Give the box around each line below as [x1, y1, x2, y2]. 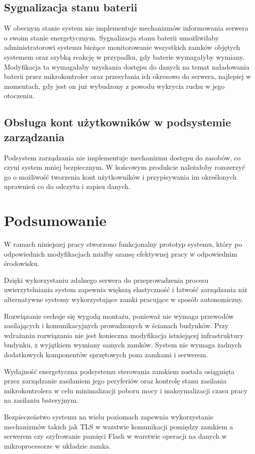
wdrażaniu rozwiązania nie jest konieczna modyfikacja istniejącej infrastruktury [4, 330, 244, 340]
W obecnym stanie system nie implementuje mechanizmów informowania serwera [4, 23, 249, 33]
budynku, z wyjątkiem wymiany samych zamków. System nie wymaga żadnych [4, 340, 242, 350]
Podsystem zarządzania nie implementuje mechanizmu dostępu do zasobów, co [4, 152, 241, 162]
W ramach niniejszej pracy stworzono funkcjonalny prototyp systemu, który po [4, 239, 242, 249]
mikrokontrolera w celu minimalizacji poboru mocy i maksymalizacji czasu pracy [4, 385, 248, 395]
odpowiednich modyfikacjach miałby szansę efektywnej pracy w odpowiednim [4, 248, 237, 259]
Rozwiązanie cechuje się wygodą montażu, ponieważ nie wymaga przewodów [4, 310, 234, 321]
